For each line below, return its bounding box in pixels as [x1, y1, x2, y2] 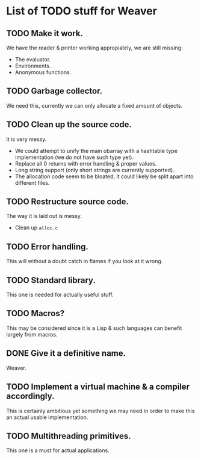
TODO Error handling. [6, 241, 89, 252]
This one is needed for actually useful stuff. [6, 291, 114, 299]
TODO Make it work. [6, 28, 83, 39]
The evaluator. [14, 56, 51, 63]
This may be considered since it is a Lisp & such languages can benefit [6, 324, 182, 332]
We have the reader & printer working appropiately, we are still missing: [6, 44, 183, 51]
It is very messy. [6, 135, 47, 143]
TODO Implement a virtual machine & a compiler [6, 382, 190, 392]
